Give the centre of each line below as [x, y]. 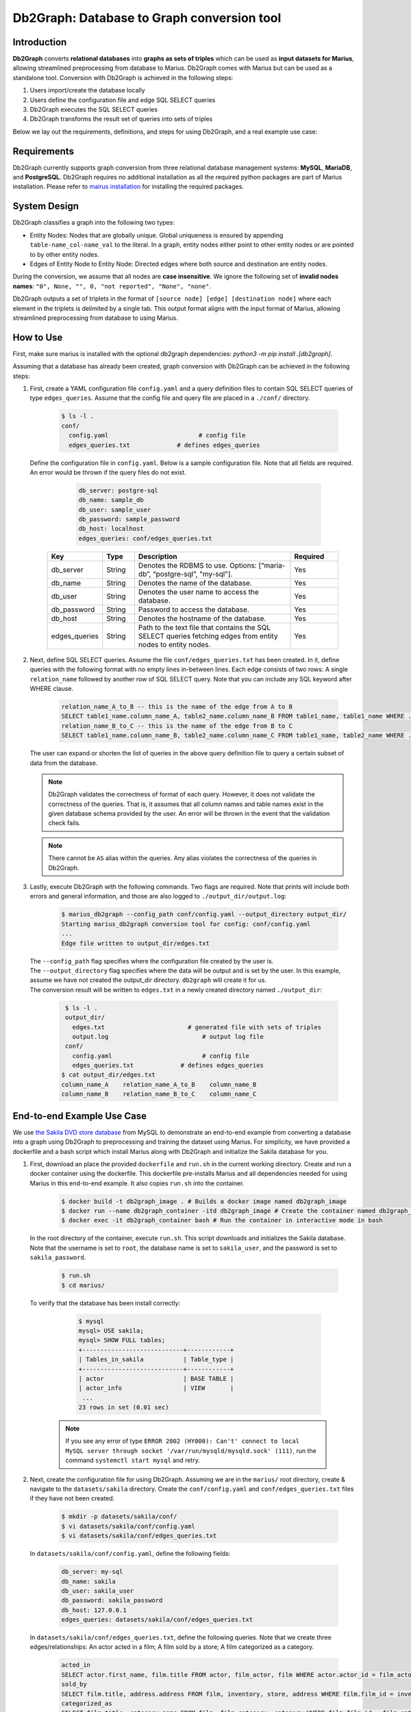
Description [158, 556]
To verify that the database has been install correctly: [105, 1303]
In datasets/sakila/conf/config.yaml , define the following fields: [130, 1554]
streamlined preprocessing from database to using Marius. [95, 318]
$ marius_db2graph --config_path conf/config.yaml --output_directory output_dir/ [204, 915]
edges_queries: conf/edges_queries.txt [145, 538]
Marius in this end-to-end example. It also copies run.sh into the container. [137, 1183]
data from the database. [64, 763]
